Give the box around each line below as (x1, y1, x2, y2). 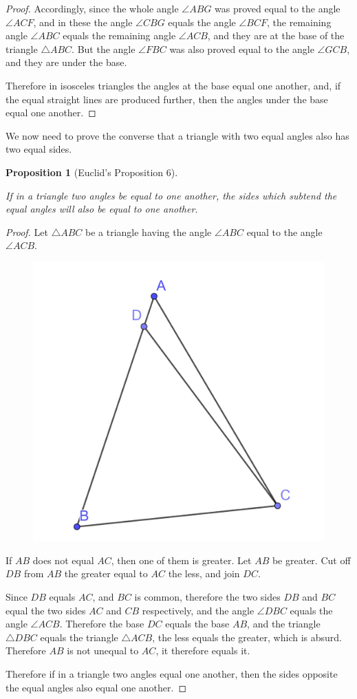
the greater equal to (64, 566, 148, 581)
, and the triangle (247, 616, 321, 631)
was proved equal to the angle (215, 1, 340, 15)
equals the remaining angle (63, 28, 176, 43)
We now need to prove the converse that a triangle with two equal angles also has (6, 128, 349, 142)
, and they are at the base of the (207, 28, 345, 43)
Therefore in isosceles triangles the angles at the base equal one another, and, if (6, 78, 341, 92)
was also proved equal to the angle (169, 41, 314, 56)
